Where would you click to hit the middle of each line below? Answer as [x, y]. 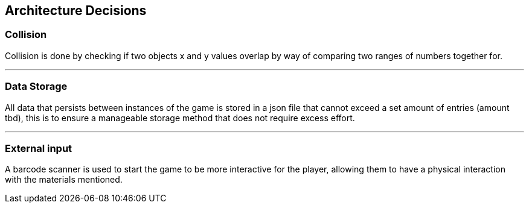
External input [39, 148]
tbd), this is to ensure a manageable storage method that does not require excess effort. [180, 118]
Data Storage [36, 87]
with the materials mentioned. [64, 180]
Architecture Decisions [76, 11]
